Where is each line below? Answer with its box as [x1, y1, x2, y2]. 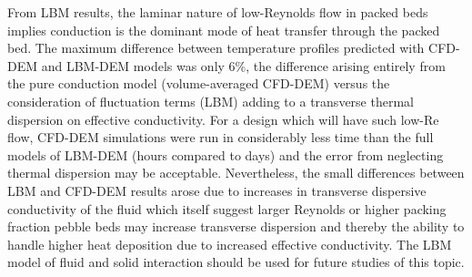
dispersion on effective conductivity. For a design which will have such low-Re [7, 109, 439, 128]
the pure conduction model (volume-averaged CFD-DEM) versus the [7, 74, 390, 93]
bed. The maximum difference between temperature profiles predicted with [7, 38, 425, 57]
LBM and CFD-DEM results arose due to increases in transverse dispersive [7, 180, 427, 200]
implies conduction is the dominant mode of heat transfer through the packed [7, 20, 440, 39]
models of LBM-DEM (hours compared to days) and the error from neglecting [7, 145, 444, 164]
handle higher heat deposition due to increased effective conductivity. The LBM [7, 234, 452, 253]
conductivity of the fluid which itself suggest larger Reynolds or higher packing [7, 199, 447, 218]
